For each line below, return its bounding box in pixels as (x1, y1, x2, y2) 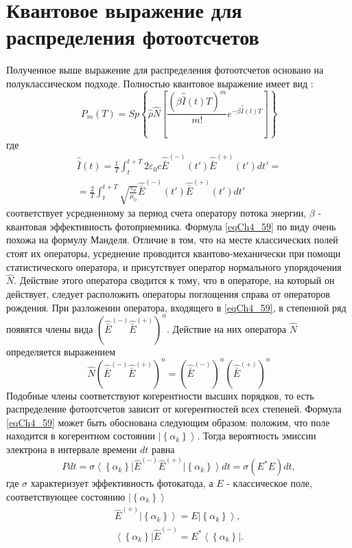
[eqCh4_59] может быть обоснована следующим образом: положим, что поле (6, 415, 330, 429)
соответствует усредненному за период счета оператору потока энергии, (6, 206, 307, 220)
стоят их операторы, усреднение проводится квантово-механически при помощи (6, 245, 341, 260)
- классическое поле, (226, 476, 312, 490)
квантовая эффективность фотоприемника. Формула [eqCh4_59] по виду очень (6, 219, 336, 233)
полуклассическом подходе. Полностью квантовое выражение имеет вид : (6, 76, 314, 90)
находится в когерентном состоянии (6, 428, 156, 443)
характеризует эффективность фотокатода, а (30, 476, 213, 490)
